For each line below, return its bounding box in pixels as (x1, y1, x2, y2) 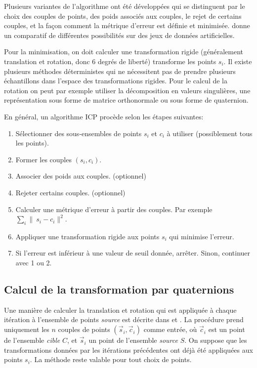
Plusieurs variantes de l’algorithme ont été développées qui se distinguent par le (4, 1, 245, 11)
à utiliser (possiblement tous (167, 128, 253, 138)
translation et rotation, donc (4, 56, 90, 66)
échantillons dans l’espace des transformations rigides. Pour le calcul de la (4, 75, 227, 86)
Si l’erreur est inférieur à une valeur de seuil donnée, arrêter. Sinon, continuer (15, 248, 251, 258)
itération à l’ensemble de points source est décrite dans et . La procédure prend (4, 314, 244, 325)
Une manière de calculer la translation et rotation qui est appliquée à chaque (4, 304, 237, 315)
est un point (208, 324, 245, 334)
